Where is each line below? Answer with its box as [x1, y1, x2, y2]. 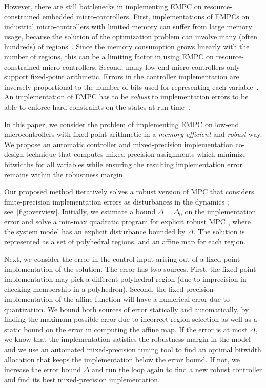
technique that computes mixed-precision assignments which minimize [26, 149, 246, 159]
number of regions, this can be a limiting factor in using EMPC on [4, 51, 214, 62]
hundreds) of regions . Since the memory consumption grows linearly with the [4, 41, 250, 52]
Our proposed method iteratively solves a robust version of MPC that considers [4, 186, 254, 197]
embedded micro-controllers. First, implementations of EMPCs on [42, 11, 250, 22]
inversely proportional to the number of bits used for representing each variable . [4, 81, 259, 92]
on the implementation [185, 206, 256, 217]
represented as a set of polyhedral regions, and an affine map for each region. [4, 236, 246, 247]
